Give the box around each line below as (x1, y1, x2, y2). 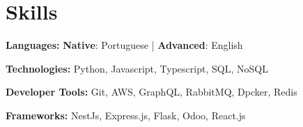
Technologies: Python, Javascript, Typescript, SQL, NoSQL (6, 61, 268, 75)
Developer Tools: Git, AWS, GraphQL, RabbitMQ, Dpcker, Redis (6, 84, 297, 99)
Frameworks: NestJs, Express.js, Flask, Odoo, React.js (6, 107, 246, 122)
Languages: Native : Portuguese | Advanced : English (6, 38, 243, 52)
